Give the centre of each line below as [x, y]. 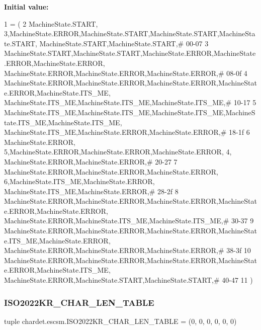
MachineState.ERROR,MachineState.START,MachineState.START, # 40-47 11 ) [128, 280]
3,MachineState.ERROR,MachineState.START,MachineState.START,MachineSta [130, 33]
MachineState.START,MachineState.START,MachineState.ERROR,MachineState [130, 53]
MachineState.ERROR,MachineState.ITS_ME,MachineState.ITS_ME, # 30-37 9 [129, 221]
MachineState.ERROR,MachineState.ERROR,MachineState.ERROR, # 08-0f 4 [126, 73]
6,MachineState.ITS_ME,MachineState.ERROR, [79, 181]
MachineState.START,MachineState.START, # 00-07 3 [124, 43]
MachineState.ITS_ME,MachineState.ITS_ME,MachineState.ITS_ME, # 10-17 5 [130, 102]
